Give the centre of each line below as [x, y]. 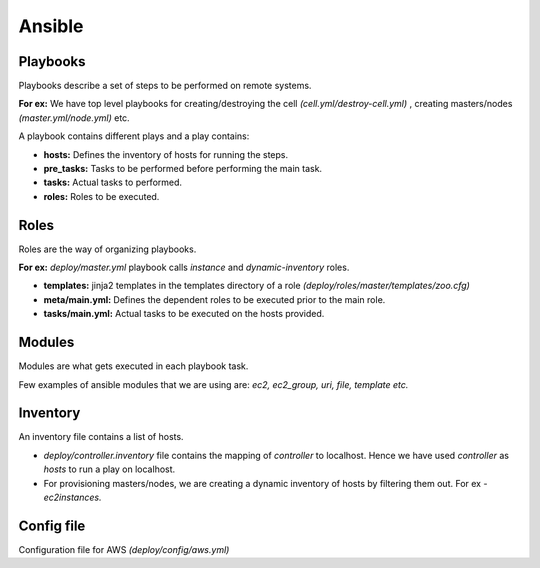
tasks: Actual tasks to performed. [113, 182]
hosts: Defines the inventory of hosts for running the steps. [166, 154]
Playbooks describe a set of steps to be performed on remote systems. [165, 86]
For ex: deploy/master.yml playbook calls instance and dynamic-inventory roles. [184, 267]
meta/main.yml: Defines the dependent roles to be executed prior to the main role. [214, 299]
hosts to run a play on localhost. [109, 469]
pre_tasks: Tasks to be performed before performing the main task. [183, 169]
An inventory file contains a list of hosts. [101, 437]
